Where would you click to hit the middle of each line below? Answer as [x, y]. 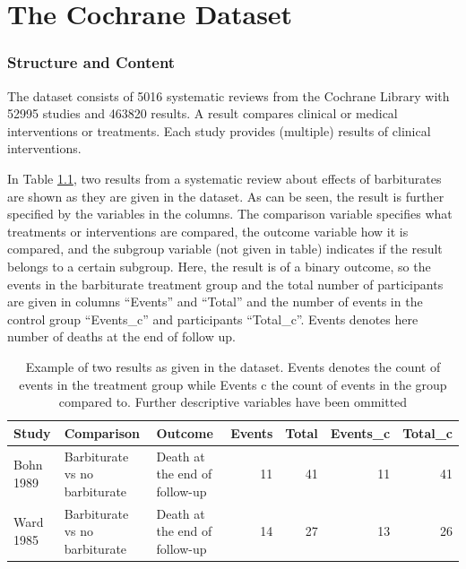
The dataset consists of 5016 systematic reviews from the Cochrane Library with [229, 95]
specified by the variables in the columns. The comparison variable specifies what [230, 214]
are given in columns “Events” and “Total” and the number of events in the [215, 302]
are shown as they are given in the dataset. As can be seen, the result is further [226, 196]
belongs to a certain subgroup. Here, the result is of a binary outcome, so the [219, 266]
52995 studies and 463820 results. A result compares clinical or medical [203, 113]
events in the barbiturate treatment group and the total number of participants [225, 284]
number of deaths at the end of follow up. [121, 336]
